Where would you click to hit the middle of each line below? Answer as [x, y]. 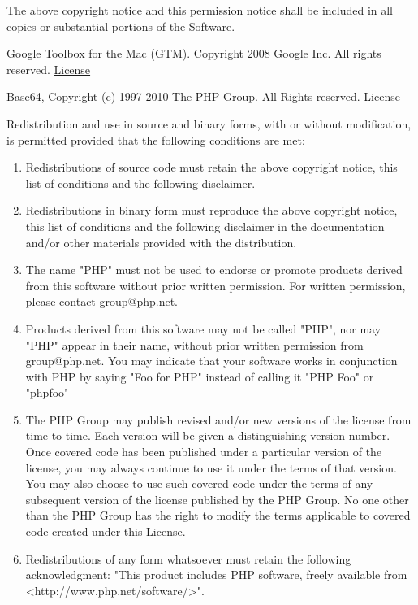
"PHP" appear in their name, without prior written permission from [194, 344]
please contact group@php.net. [101, 301]
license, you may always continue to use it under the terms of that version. [211, 467]
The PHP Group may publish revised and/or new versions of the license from [218, 419]
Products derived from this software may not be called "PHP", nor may [203, 328]
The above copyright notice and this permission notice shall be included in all [200, 10]
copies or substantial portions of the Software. [121, 26]
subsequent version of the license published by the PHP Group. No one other [217, 499]
